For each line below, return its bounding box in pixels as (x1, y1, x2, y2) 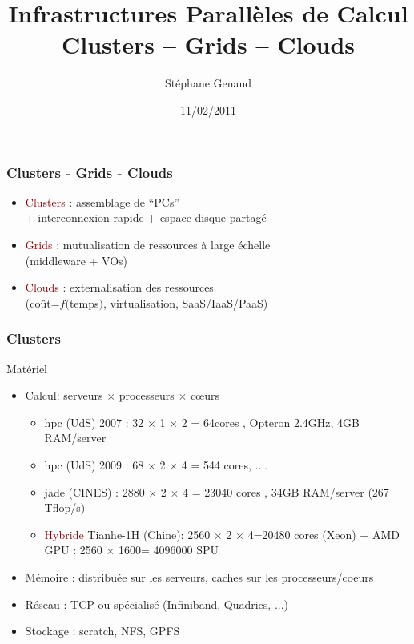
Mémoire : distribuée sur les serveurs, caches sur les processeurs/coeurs (25, 568, 374, 585)
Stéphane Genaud (164, 74, 252, 91)
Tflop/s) (44, 499, 86, 516)
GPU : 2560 (44, 541, 102, 558)
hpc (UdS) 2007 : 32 (44, 413, 144, 430)
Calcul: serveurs (25, 387, 103, 404)
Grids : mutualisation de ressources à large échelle (25, 235, 271, 252)
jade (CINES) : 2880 (44, 483, 145, 500)
